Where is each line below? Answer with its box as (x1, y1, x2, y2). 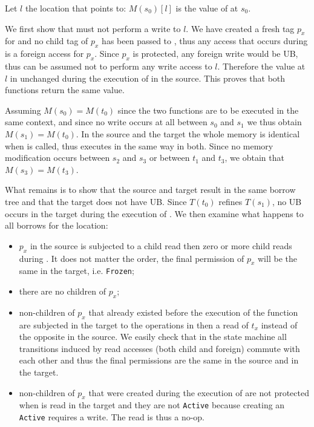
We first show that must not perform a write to (5, 22, 181, 34)
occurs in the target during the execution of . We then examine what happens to (5, 207, 304, 220)
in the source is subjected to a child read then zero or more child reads (30, 239, 292, 252)
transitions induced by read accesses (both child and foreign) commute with (19, 342, 300, 354)
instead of (261, 318, 298, 331)
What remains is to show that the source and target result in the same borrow (5, 183, 296, 196)
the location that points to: (25, 2, 126, 14)
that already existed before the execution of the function (88, 305, 298, 318)
